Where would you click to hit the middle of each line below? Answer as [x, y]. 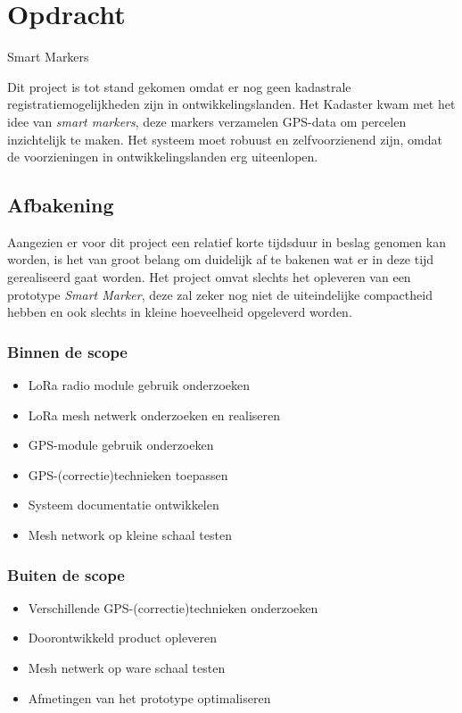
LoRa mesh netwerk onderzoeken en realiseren [154, 415]
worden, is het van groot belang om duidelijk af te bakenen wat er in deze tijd [221, 259]
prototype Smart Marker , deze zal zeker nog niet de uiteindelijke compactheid [220, 294]
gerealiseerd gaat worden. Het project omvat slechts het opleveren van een [209, 277]
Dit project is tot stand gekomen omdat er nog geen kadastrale [179, 86]
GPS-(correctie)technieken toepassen [128, 474]
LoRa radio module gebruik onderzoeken [139, 385]
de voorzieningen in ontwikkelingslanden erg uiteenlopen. [163, 157]
